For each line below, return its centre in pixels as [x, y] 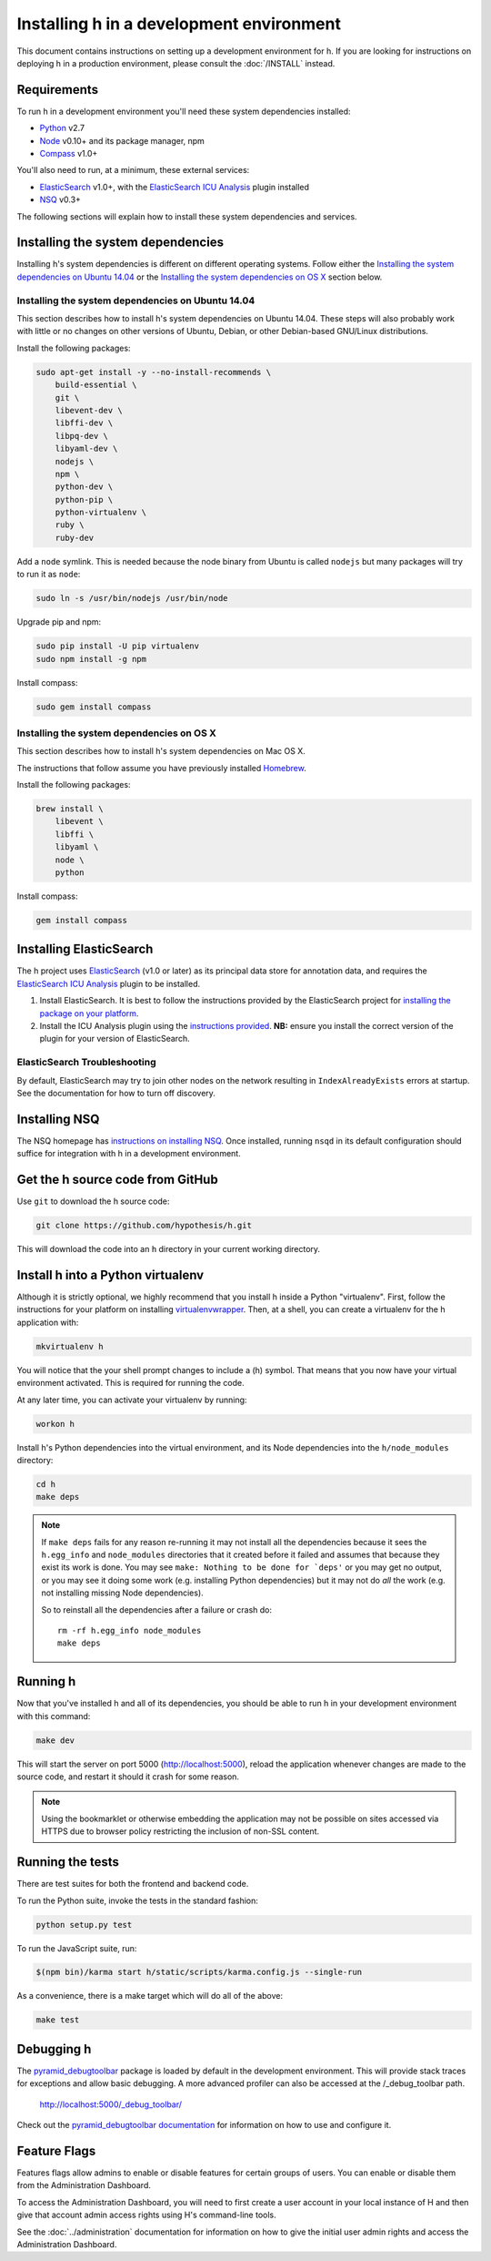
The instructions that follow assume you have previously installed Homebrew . [161, 768]
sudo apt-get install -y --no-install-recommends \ [154, 372]
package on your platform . [89, 1013]
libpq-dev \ [82, 436]
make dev [55, 1740]
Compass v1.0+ [69, 154]
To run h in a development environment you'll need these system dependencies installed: [184, 111]
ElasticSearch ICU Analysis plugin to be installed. [108, 983]
